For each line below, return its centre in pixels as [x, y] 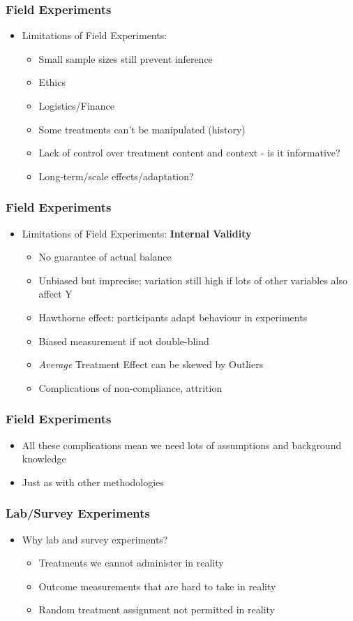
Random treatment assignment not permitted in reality [157, 609]
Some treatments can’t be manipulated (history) [142, 129]
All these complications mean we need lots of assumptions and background [182, 445]
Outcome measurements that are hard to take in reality [157, 586]
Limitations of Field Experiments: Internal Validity [137, 233]
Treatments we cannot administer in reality [131, 563]
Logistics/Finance [76, 105]
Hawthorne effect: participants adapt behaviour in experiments [173, 317]
